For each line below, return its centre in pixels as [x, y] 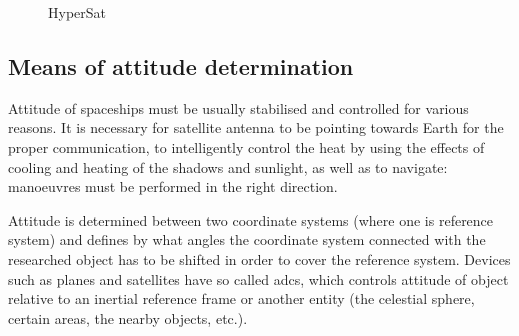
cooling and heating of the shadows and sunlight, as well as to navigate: [228, 166]
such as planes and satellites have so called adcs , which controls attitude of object [258, 278]
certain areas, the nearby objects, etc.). [128, 317]
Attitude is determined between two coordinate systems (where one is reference [251, 219]
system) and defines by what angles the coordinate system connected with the [247, 239]
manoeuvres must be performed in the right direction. [173, 186]
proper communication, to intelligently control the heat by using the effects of [246, 146]
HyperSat [77, 12]
